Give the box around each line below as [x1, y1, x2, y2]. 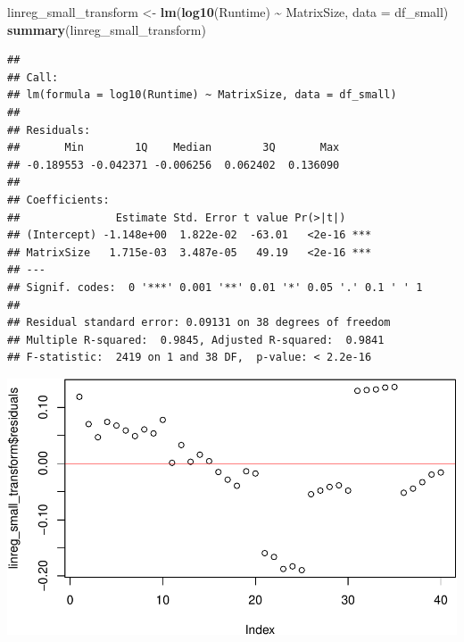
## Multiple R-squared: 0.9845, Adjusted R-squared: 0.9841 [7, 333, 385, 346]
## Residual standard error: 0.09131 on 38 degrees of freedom [7, 316, 391, 329]
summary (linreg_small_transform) [7, 20, 206, 38]
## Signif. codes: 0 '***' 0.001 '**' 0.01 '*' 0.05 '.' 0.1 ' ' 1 [7, 280, 423, 294]
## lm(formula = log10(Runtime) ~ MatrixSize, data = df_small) [7, 88, 397, 102]
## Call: [7, 71, 59, 84]
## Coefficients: [7, 193, 110, 206]
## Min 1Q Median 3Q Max [7, 141, 340, 154]
